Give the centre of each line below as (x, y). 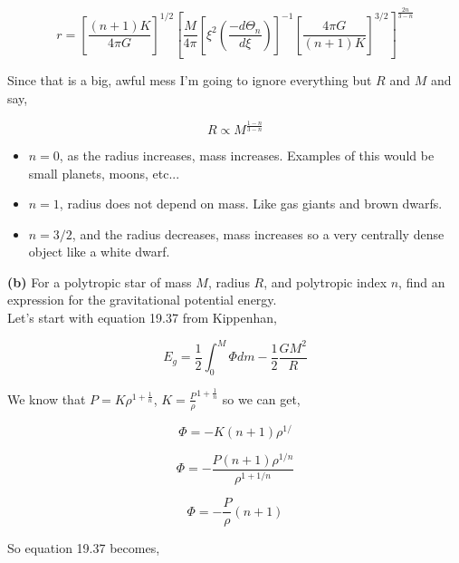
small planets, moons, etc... (104, 173)
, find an (422, 281)
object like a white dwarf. (99, 252)
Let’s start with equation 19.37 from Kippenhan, (142, 318)
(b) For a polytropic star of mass (100, 281)
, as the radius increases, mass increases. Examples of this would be (247, 155)
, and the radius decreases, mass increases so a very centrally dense (258, 233)
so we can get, (261, 398)
